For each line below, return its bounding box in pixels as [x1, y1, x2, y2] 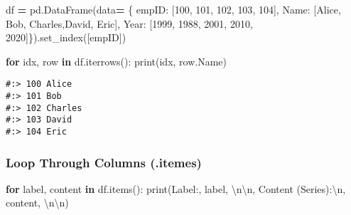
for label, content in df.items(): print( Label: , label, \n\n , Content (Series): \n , [6, 181, 346, 196]
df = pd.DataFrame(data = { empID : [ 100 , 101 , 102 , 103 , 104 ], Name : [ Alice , [6, 2, 341, 16]
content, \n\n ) [6, 195, 69, 210]
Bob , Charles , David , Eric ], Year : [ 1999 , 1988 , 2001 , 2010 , [6, 16, 253, 31]
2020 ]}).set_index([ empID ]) [6, 30, 126, 45]
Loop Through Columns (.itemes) [6, 153, 202, 171]
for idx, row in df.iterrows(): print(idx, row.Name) [6, 53, 227, 68]
